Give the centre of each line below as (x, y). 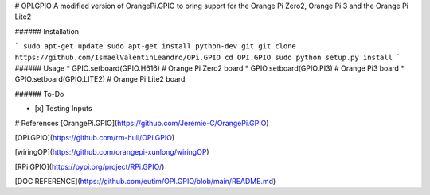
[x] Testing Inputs (63, 109)
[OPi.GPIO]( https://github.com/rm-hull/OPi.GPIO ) (95, 137)
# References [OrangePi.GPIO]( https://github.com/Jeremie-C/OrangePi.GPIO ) (142, 123)
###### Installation (47, 31)
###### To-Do (39, 94)
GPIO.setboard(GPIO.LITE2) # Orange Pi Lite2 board (100, 79)
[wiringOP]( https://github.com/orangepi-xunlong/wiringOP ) (112, 152)
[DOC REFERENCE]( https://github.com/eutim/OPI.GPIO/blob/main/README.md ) (145, 182)
